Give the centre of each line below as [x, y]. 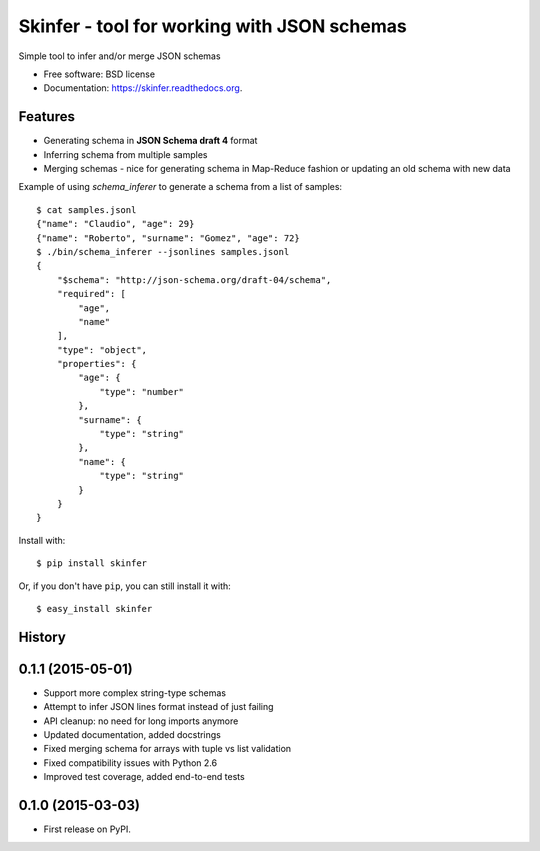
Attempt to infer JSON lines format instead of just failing [158, 707]
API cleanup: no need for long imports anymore [141, 721]
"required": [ [91, 294]
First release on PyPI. [87, 829]
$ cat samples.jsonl [86, 209]
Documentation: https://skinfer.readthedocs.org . [143, 88]
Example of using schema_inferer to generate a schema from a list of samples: [180, 187]
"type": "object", [102, 349]
